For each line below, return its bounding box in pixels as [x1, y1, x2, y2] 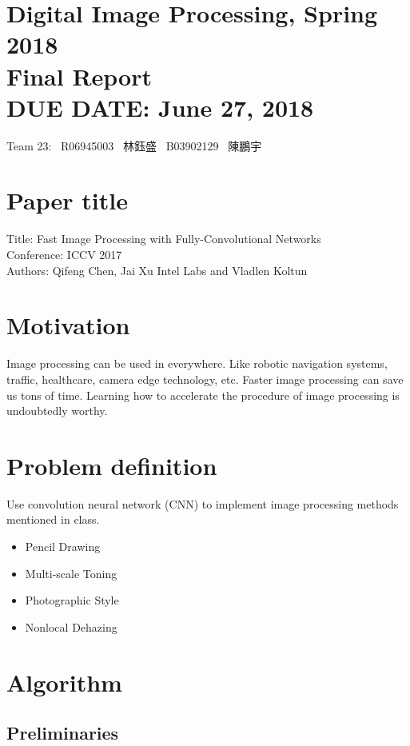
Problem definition [6, 449, 217, 481]
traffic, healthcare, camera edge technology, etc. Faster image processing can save [6, 370, 404, 387]
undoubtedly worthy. [6, 402, 108, 419]
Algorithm [6, 665, 122, 698]
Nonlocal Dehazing [25, 618, 117, 635]
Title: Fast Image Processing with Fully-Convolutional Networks [6, 230, 321, 247]
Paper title [6, 184, 128, 217]
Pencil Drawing [25, 538, 101, 554]
